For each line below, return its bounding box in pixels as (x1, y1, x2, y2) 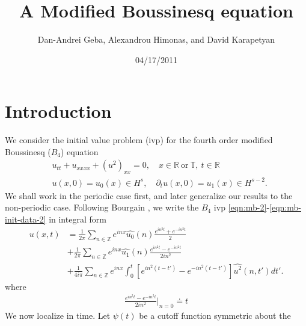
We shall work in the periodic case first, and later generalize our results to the (5, 189, 293, 201)
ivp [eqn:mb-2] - (213, 201, 270, 214)
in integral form (49, 212, 106, 225)
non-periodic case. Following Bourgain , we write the (5, 201, 199, 214)
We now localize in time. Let (5, 309, 111, 321)
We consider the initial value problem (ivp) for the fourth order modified (5, 134, 273, 146)
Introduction (5, 99, 112, 123)
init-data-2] (5, 212, 46, 225)
